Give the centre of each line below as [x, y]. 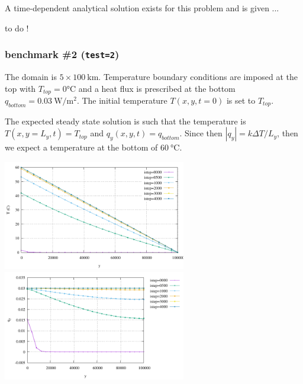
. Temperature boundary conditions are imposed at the [198, 76]
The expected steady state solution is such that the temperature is [125, 121]
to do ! [17, 28]
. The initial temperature [122, 100]
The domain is [31, 76]
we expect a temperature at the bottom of [81, 147]
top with [20, 88]
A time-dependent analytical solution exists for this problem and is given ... [142, 8]
